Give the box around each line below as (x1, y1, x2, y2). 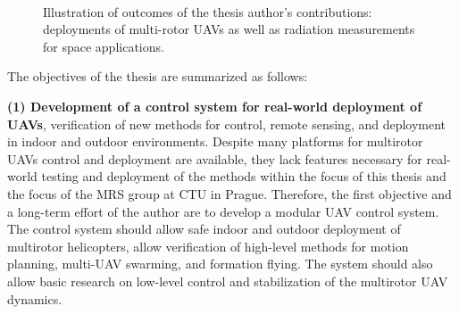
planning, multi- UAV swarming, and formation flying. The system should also (7, 254, 433, 273)
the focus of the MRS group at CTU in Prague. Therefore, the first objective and (7, 184, 452, 202)
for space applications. (43, 37, 164, 55)
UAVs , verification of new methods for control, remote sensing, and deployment (7, 114, 446, 133)
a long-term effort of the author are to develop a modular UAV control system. (7, 202, 439, 220)
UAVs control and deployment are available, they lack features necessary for (7, 149, 422, 168)
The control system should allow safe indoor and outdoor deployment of (7, 219, 401, 238)
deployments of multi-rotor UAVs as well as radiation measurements (43, 20, 415, 38)
